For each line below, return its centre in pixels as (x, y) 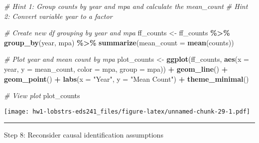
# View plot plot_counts (42, 95)
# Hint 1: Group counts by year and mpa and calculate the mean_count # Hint (126, 6)
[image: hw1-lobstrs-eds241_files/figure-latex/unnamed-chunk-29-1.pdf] (127, 111)
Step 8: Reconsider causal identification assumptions (84, 135)
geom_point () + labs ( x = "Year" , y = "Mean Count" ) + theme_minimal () (127, 78)
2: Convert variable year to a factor (58, 16)
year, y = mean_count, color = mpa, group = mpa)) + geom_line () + (116, 69)
